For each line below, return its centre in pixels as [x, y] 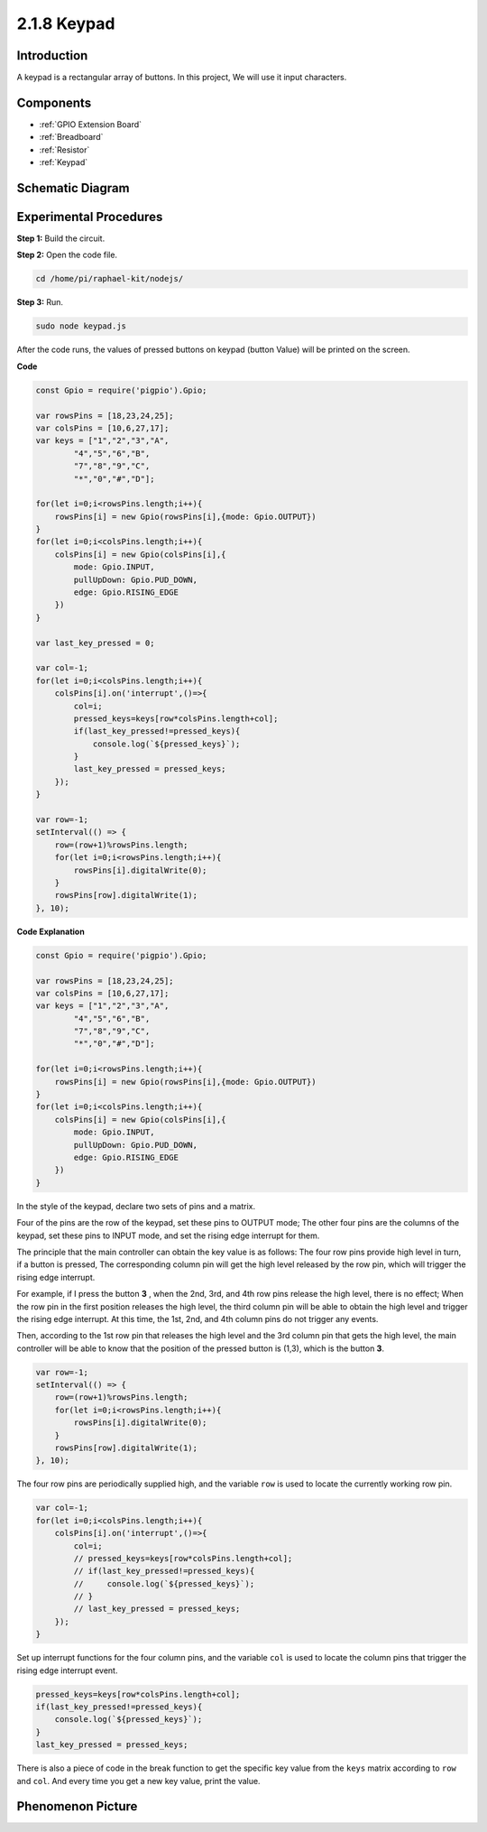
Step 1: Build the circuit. [61, 238]
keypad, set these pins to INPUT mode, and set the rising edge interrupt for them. [168, 1235]
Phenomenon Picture [77, 1806]
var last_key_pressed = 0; [95, 643]
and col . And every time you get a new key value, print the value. [138, 1781]
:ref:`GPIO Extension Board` [91, 124]
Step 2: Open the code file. [67, 255]
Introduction [52, 56]
